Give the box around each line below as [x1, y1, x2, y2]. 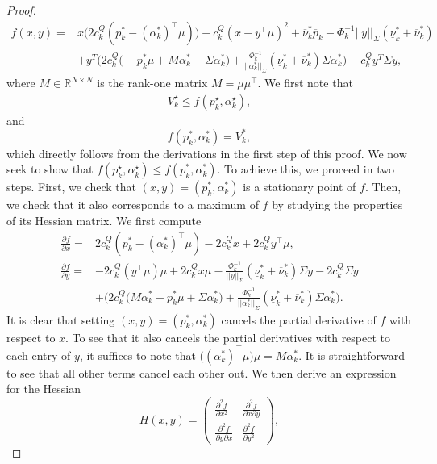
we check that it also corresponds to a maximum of [6, 196, 259, 213]
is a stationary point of [243, 178, 356, 195]
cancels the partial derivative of [221, 311, 377, 328]
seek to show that [6, 161, 94, 178]
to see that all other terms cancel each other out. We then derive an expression [6, 364, 397, 381]
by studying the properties [272, 196, 403, 213]
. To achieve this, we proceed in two [217, 161, 394, 178]
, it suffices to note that [79, 346, 196, 363]
